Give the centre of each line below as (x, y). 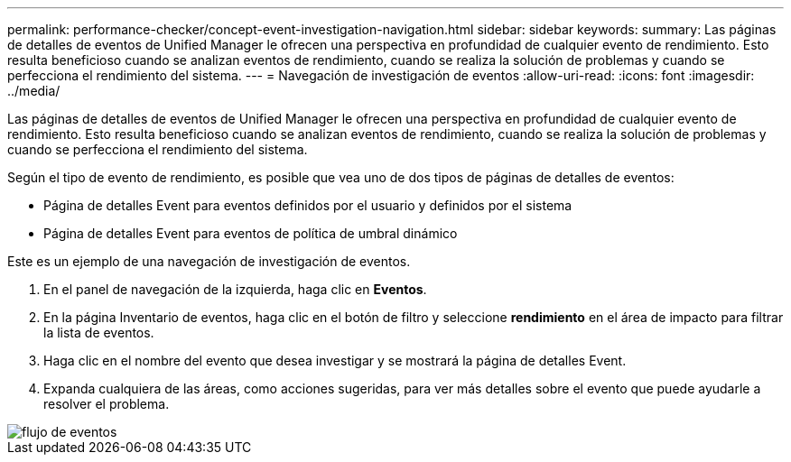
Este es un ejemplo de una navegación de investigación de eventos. (209, 261)
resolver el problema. (107, 404)
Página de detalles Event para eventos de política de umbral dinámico (251, 233)
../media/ (34, 91)
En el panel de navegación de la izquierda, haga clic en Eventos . (235, 289)
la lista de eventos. (99, 333)
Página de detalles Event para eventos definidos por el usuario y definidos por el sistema (308, 205)
